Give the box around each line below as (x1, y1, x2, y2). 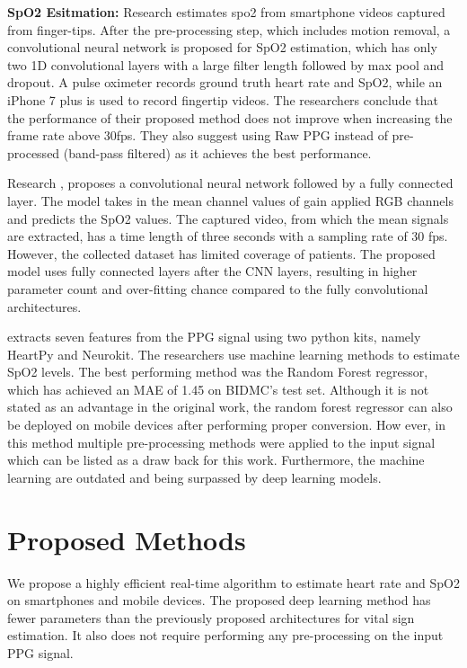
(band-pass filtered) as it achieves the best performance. (63, 143, 372, 162)
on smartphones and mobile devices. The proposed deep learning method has (7, 591, 431, 610)
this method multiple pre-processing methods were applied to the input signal (7, 432, 436, 451)
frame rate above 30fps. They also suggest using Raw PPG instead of (7, 126, 388, 145)
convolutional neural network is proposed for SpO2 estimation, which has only (7, 38, 437, 57)
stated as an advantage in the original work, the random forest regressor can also (7, 397, 453, 416)
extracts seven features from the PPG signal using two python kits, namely (7, 327, 421, 346)
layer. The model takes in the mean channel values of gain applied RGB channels (7, 191, 454, 209)
